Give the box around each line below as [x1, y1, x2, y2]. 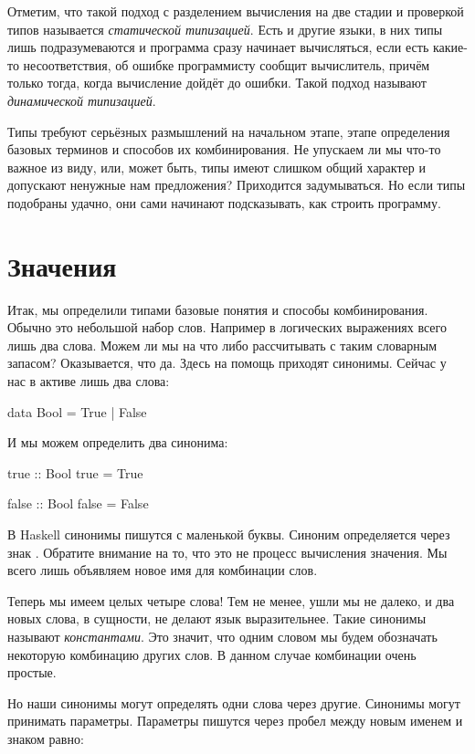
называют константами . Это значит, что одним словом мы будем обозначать [7, 626, 438, 645]
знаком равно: [7, 728, 84, 748]
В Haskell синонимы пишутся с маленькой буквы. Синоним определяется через [7, 525, 450, 543]
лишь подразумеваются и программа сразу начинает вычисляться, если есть [7, 37, 429, 57]
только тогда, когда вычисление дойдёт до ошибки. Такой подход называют [7, 73, 427, 92]
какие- [432, 37, 468, 57]
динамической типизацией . [7, 90, 156, 110]
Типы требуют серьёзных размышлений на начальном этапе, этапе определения [7, 121, 450, 141]
